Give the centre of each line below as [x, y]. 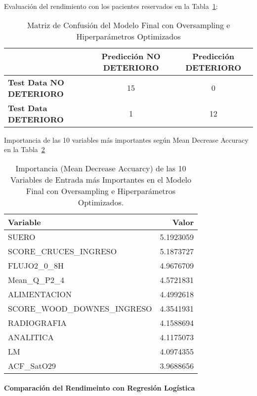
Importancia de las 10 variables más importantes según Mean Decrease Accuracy [126, 139]
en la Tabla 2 [24, 149]
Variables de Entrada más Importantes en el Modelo [101, 179]
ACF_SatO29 [32, 365]
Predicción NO [131, 56]
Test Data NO [36, 82]
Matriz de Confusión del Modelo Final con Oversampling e [128, 25]
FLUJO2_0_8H [36, 265]
